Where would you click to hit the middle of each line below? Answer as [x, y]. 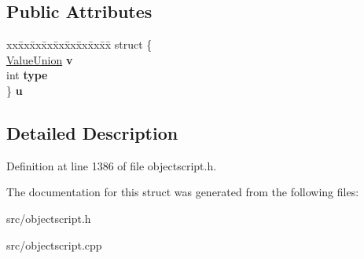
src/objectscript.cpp [54, 244]
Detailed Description [92, 132]
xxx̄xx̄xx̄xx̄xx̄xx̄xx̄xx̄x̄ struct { [79, 44]
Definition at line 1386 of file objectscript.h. [112, 165]
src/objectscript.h [49, 218]
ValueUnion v [40, 59]
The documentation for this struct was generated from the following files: [183, 192]
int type [27, 75]
